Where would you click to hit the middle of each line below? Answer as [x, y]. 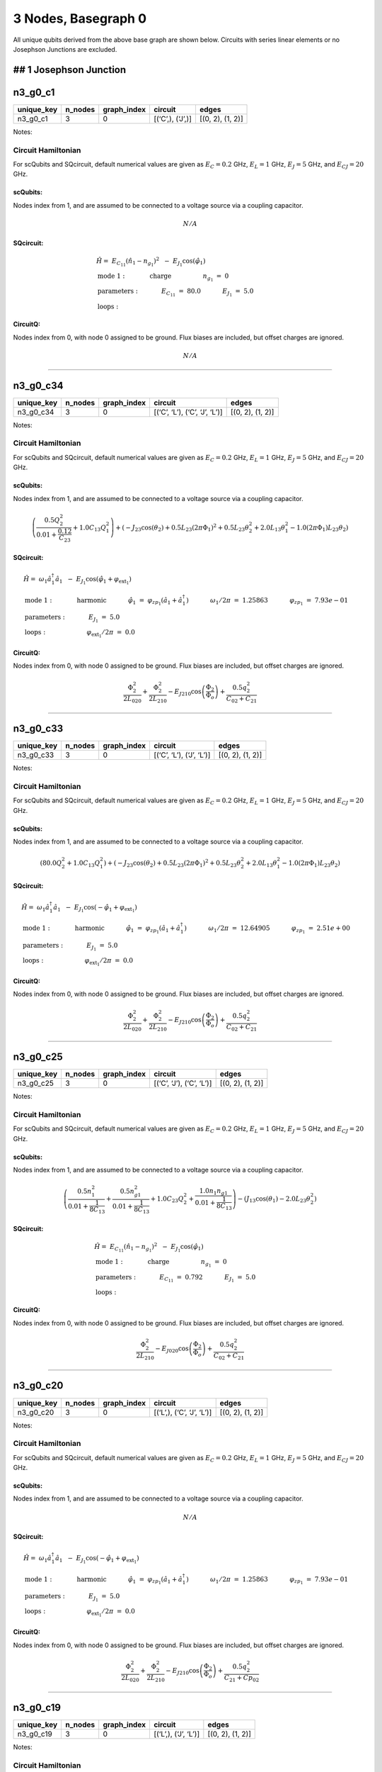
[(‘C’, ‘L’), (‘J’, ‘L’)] [182, 755]
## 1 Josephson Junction [70, 70]
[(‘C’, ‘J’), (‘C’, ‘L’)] [183, 1083]
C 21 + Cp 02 [242, 1678]
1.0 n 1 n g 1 [213, 1192]
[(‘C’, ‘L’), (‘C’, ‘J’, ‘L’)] [188, 412]
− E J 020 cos [172, 1349]
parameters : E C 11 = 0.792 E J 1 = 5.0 [176, 1278]
